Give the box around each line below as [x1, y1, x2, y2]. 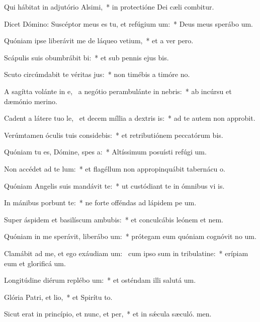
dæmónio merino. [4, 96, 57, 106]
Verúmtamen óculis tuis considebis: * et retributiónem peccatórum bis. [4, 129, 223, 140]
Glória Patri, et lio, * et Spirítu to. [4, 291, 113, 302]
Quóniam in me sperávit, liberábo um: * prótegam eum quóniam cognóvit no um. [4, 231, 256, 242]
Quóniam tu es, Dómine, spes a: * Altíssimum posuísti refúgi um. [4, 146, 207, 157]
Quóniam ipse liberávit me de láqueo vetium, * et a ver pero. [4, 35, 194, 46]
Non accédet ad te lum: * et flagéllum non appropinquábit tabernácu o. [4, 163, 225, 174]
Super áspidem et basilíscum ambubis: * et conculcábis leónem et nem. [4, 214, 223, 224]
